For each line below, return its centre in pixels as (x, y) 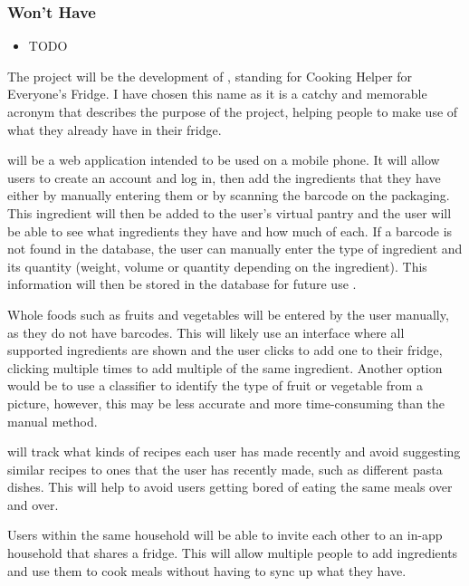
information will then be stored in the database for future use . (182, 284)
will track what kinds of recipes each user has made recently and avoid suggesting (234, 452)
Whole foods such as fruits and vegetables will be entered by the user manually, (228, 314)
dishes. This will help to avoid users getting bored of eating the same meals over (230, 487)
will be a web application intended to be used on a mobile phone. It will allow (224, 160)
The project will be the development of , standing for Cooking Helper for (210, 76)
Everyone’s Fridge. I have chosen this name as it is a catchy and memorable (217, 94)
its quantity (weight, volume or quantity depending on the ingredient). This (217, 266)
